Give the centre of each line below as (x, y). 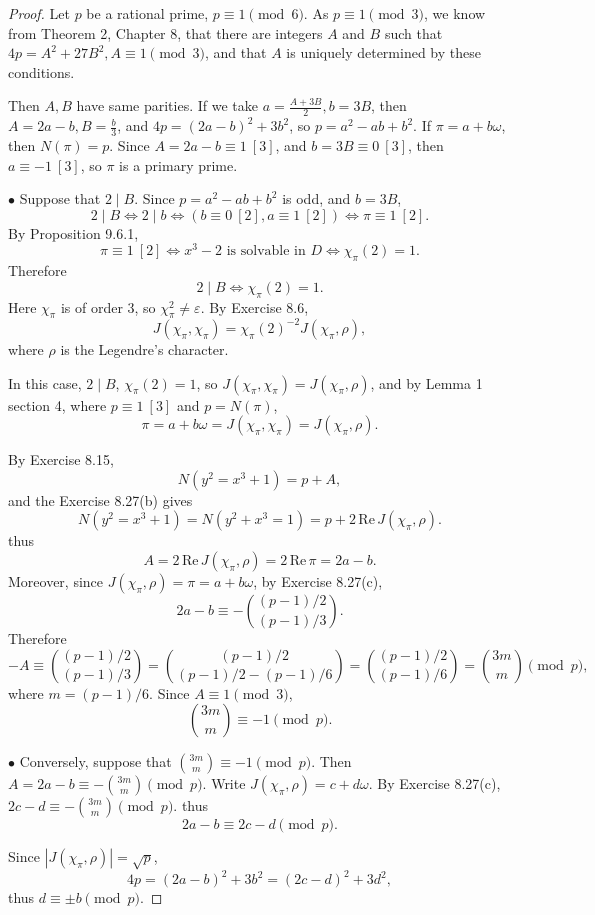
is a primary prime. (178, 164)
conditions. (41, 71)
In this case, (45, 382)
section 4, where (57, 404)
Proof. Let (39, 13)
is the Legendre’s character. (144, 348)
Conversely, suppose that (95, 761)
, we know (455, 13)
